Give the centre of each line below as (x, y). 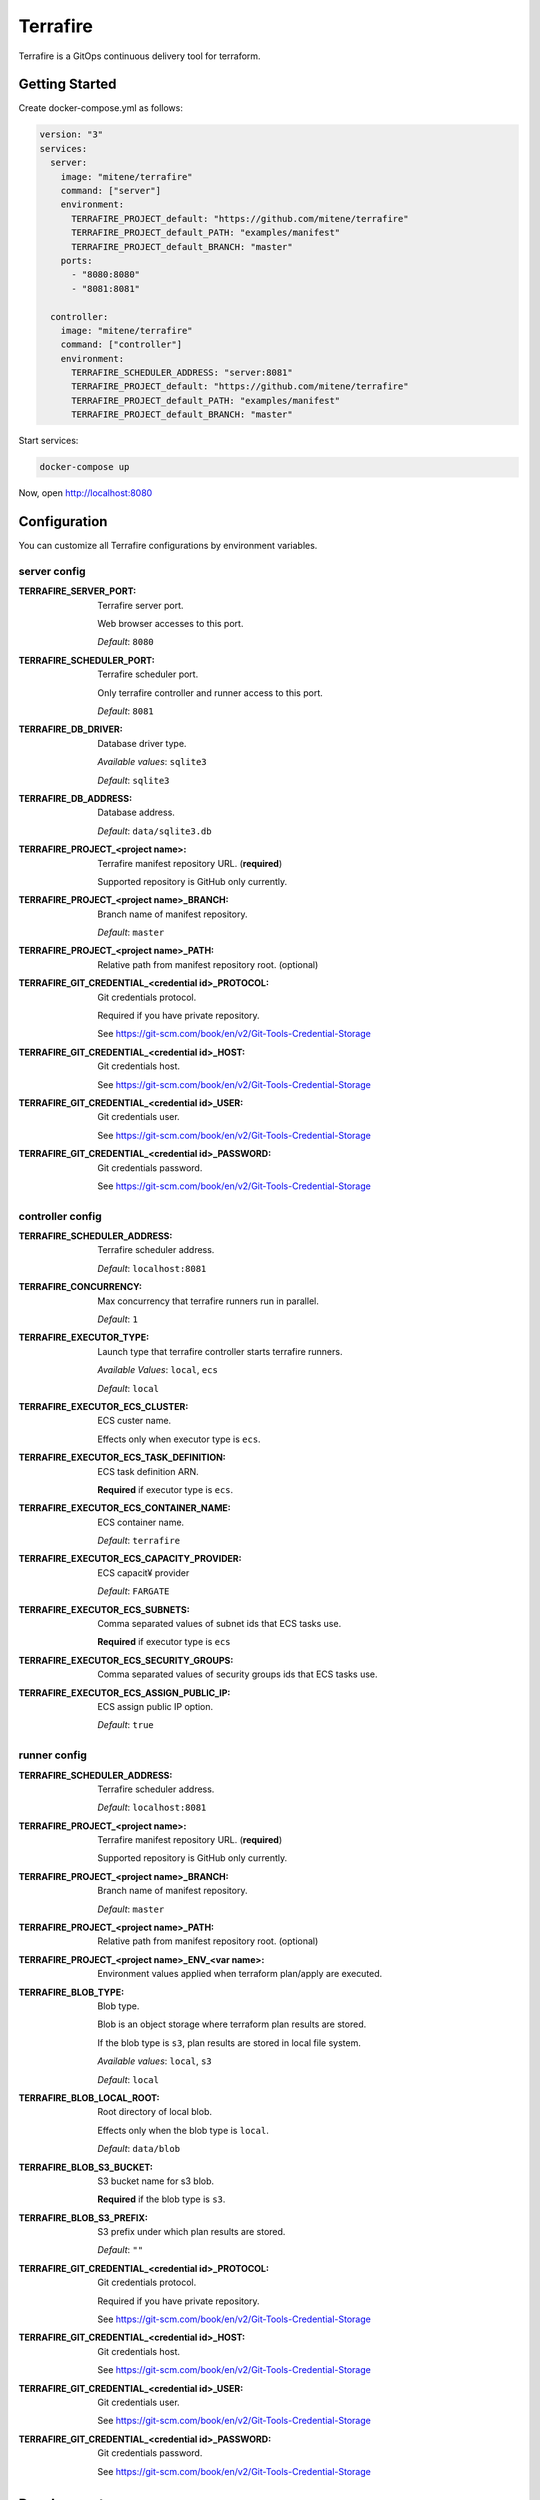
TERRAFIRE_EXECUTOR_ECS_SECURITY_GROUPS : (126, 1660)
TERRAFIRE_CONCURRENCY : (80, 1287)
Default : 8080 (125, 642)
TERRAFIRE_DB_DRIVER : (71, 729)
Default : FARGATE (133, 1591)
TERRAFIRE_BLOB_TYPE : (71, 1992)
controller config (60, 1216)
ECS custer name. (134, 1421)
